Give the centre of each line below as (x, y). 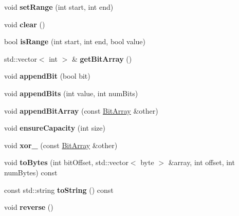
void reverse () (29, 207)
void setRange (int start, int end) (59, 7)
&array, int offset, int (201, 162)
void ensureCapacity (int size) (55, 128)
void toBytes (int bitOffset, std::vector (66, 162)
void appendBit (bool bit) (47, 76)
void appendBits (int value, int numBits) (71, 93)
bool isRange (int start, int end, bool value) (75, 41)
